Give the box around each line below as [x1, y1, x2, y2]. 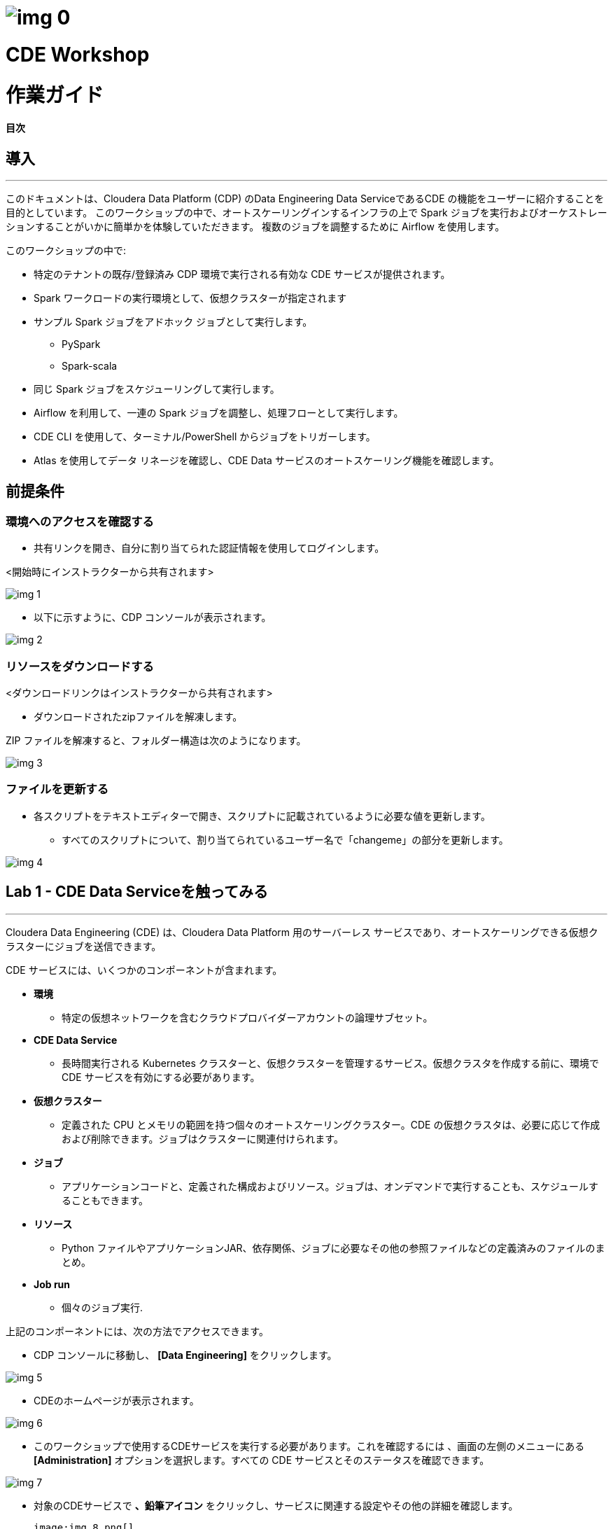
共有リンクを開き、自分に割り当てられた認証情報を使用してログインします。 [34, 542, 385, 554]
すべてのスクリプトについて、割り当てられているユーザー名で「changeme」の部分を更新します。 [62, 833, 509, 846]
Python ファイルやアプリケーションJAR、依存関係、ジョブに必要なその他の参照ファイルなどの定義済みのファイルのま [62, 1241, 605, 1254]
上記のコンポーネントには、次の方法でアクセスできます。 [6, 1325, 269, 1337]
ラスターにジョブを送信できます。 [6, 940, 162, 952]
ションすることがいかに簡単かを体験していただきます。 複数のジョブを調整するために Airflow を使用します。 [6, 221, 505, 233]
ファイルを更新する [6, 782, 109, 797]
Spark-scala [62, 360, 118, 372]
